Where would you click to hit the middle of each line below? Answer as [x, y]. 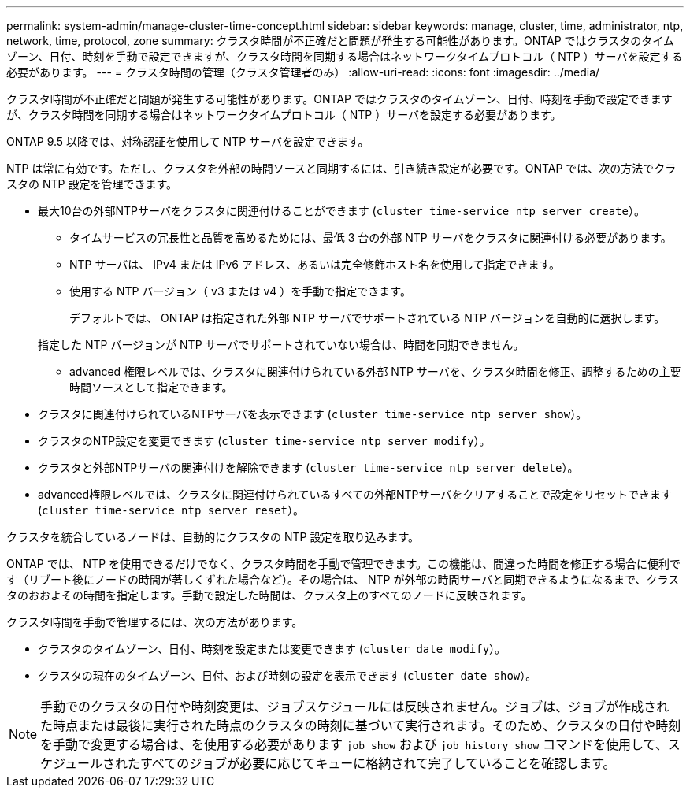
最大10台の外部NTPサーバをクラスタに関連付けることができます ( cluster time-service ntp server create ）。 [341, 211]
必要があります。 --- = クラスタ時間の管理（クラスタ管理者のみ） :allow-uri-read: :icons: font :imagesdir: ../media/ [303, 72]
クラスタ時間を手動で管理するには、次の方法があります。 [155, 622]
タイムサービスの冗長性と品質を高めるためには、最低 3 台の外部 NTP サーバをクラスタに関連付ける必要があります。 [371, 237]
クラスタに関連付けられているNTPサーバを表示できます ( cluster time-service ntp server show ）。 [313, 414]
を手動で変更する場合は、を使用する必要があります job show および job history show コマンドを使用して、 [354, 744]
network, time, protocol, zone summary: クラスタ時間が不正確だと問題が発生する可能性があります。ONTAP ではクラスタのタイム [340, 41]
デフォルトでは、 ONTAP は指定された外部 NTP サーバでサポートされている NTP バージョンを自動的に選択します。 [367, 318]
